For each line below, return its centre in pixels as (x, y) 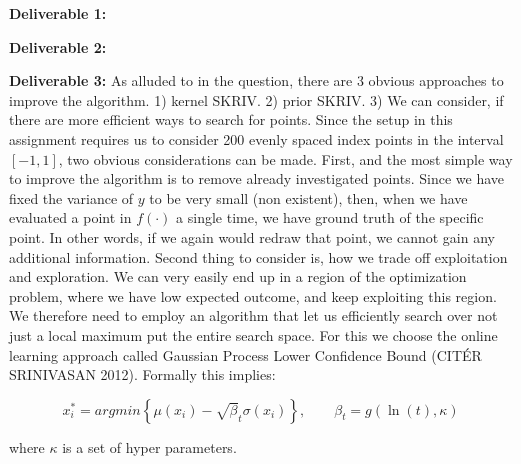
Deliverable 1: (58, 13)
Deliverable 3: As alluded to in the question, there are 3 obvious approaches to (256, 80)
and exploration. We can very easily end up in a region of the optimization (238, 276)
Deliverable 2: (58, 46)
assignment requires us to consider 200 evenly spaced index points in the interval (256, 138)
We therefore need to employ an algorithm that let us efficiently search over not (253, 315)
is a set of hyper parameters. (149, 446)
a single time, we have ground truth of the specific (330, 217)
